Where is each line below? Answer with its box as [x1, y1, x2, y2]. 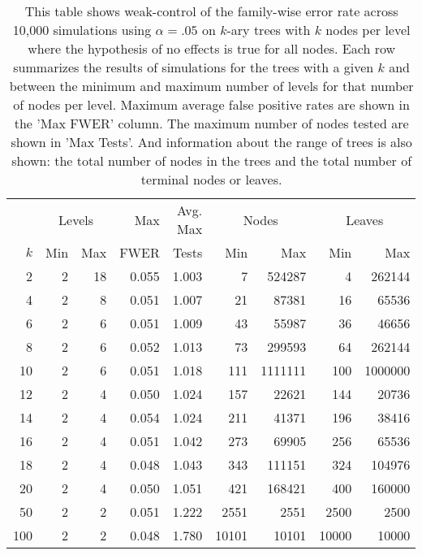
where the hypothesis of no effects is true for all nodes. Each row [28, 39, 396, 58]
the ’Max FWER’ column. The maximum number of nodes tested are [14, 114, 409, 132]
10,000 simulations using [12, 20, 152, 39]
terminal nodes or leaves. [140, 170, 282, 189]
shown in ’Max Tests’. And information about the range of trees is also [11, 132, 412, 151]
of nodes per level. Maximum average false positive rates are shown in [13, 95, 410, 114]
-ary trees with [226, 20, 311, 39]
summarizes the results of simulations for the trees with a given [13, 58, 374, 76]
